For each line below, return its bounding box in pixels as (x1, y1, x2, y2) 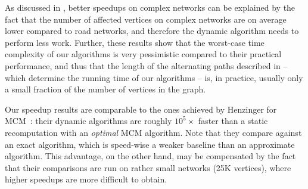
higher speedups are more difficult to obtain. (5, 173, 167, 185)
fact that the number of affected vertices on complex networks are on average (5, 13, 287, 25)
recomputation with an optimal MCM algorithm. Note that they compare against (5, 126, 302, 138)
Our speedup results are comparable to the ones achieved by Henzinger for (5, 103, 277, 115)
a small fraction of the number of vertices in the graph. (5, 83, 206, 95)
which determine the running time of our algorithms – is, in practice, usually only (5, 71, 303, 83)
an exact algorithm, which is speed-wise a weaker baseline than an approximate (5, 138, 295, 150)
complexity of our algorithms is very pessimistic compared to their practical (5, 48, 282, 60)
